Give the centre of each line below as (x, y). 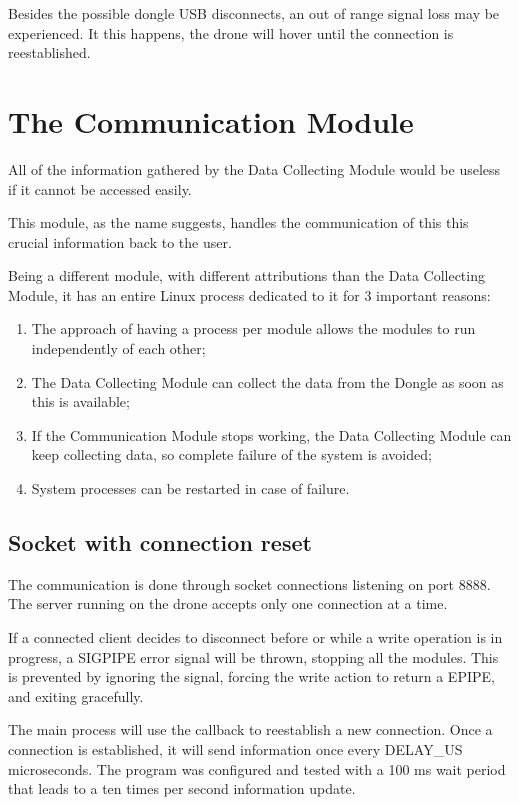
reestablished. (49, 52)
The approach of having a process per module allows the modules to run (253, 328)
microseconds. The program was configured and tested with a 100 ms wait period (257, 768)
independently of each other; (118, 348)
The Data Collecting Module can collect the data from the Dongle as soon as (267, 381)
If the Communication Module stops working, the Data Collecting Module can (271, 434)
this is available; (80, 401)
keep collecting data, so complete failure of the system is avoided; (231, 454)
